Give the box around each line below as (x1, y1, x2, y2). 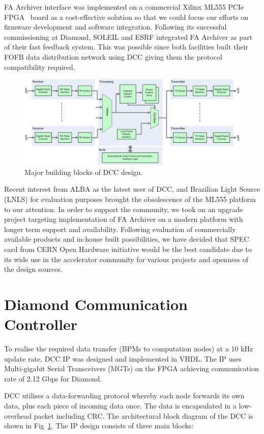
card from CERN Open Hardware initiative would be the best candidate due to (4, 244, 252, 254)
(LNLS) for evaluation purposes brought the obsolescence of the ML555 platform (4, 194, 256, 205)
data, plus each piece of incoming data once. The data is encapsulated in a (4, 400, 237, 411)
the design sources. (4, 264, 63, 274)
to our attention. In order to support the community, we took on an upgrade (4, 203, 243, 214)
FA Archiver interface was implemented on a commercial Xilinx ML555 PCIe (4, 2, 244, 12)
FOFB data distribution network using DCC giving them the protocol (4, 51, 222, 62)
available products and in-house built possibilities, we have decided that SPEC (4, 234, 249, 244)
